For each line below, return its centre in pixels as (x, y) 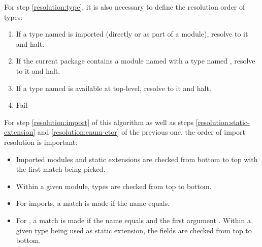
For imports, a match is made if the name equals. (93, 203)
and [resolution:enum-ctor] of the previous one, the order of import (141, 132)
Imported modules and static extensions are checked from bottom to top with (137, 159)
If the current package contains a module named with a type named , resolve (136, 61)
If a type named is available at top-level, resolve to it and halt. (113, 88)
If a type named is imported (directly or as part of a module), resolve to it (132, 34)
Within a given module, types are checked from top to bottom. (114, 186)
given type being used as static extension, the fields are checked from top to (134, 230)
